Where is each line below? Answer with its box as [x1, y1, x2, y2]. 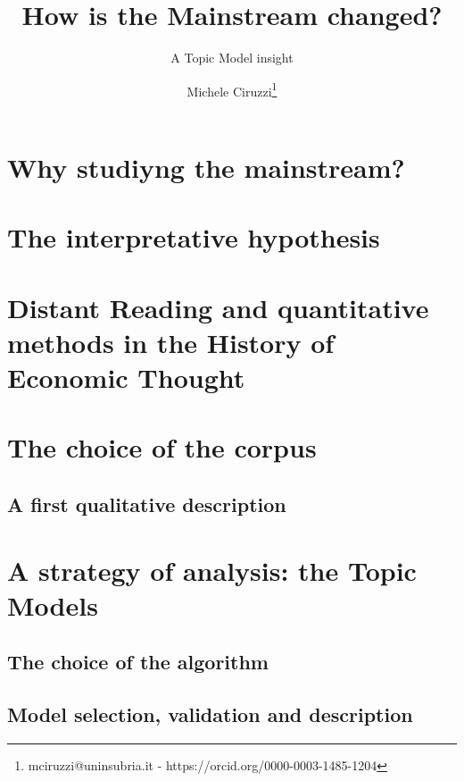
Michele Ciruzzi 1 [186, 79, 278, 100]
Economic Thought [7, 359, 245, 396]
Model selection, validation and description [7, 701, 413, 728]
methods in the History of [7, 323, 335, 360]
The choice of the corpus [7, 429, 317, 466]
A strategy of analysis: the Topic [7, 551, 417, 588]
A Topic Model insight [170, 48, 294, 67]
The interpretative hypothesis [7, 219, 380, 256]
